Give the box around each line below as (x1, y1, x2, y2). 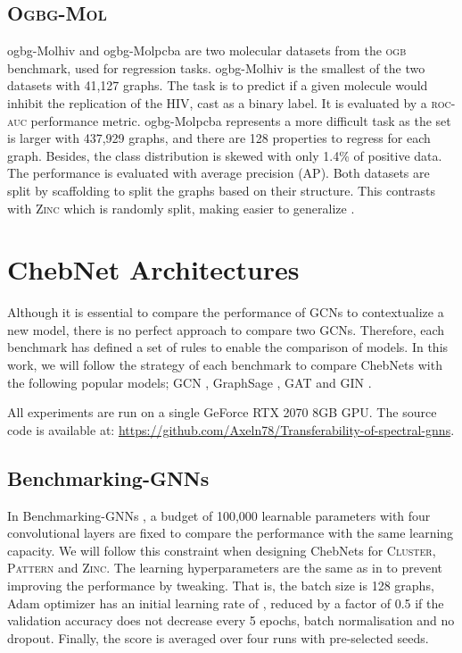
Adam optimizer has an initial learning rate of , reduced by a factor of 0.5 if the (7, 593, 444, 612)
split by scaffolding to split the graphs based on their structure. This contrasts (7, 180, 436, 199)
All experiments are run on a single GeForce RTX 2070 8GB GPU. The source (7, 403, 437, 422)
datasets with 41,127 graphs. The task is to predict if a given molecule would (7, 76, 428, 95)
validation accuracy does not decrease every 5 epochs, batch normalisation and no (7, 611, 455, 630)
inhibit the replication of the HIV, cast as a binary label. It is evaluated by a (7, 93, 427, 112)
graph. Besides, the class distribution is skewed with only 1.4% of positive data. (7, 146, 442, 164)
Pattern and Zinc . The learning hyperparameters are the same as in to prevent (7, 558, 443, 577)
